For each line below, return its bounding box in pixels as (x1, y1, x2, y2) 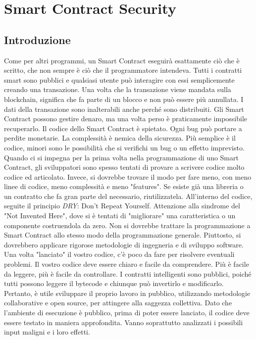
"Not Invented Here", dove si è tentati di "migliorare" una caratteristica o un (4, 210, 236, 221)
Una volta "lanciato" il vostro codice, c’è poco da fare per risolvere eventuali (4, 249, 235, 259)
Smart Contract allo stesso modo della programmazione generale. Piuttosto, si (4, 230, 241, 240)
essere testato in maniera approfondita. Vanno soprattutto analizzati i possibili (4, 317, 243, 327)
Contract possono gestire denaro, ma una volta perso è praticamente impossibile (4, 113, 248, 124)
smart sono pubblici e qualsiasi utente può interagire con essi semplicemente (4, 74, 235, 85)
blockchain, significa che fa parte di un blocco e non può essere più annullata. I (4, 94, 244, 104)
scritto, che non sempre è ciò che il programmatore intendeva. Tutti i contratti (4, 65, 242, 75)
